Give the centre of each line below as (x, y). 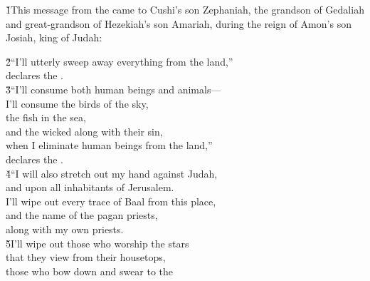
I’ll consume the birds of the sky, (77, 103)
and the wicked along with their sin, (84, 131)
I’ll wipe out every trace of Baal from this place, (111, 201)
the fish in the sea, (46, 117)
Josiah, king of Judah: (54, 37)
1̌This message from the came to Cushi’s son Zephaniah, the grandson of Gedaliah (185, 9)
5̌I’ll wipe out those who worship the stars (97, 243)
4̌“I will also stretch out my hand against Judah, (112, 173)
